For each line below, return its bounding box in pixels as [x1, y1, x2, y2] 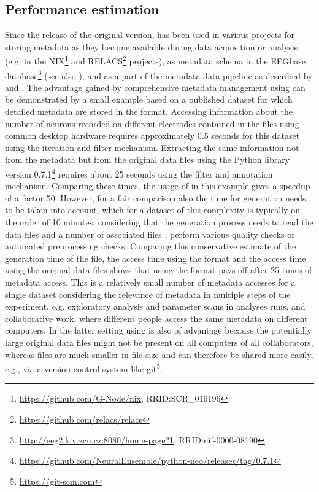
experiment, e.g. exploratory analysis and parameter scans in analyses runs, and [5, 300, 306, 313]
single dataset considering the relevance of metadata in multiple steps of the [5, 287, 291, 300]
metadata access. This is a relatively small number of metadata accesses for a [5, 276, 296, 289]
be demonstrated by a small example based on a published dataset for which [5, 93, 293, 106]
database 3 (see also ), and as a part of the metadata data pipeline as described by [5, 67, 313, 82]
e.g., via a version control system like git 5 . [5, 361, 163, 375]
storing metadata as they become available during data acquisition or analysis [5, 40, 298, 53]
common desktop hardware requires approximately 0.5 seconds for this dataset [5, 129, 300, 142]
